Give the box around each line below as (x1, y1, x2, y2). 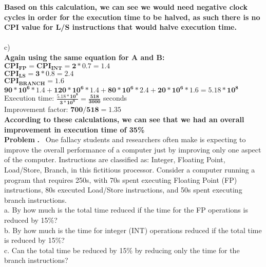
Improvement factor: (4, 104, 68, 115)
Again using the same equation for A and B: (4, 51, 165, 62)
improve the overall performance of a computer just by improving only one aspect (4, 144, 261, 155)
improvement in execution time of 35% (4, 124, 145, 135)
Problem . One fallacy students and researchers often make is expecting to (4, 134, 246, 145)
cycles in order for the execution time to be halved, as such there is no (4, 11, 260, 22)
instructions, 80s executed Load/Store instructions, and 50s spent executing (4, 184, 242, 195)
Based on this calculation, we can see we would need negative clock (4, 2, 248, 12)
